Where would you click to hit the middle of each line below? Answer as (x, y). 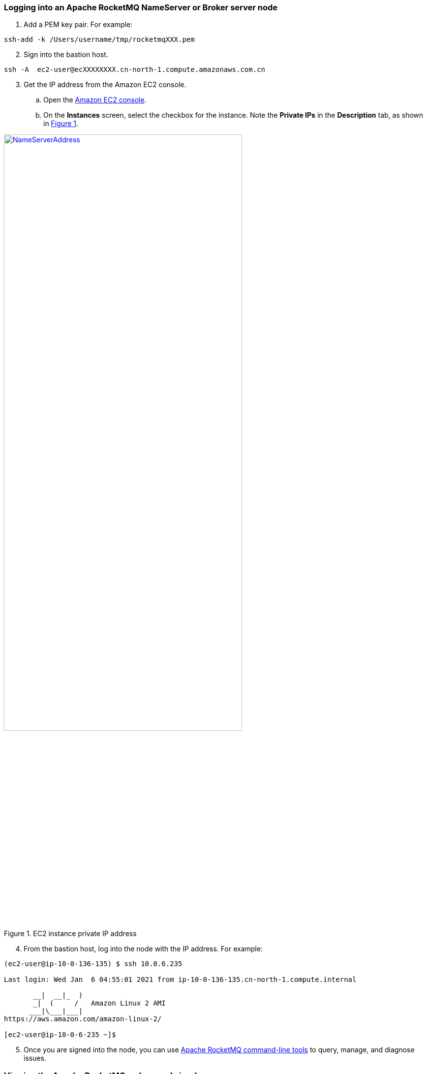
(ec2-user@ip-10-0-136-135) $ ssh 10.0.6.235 (93, 964)
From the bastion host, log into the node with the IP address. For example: (143, 949)
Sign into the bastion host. (66, 55)
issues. (35, 1058)
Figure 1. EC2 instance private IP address (70, 934)
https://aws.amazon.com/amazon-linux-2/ (83, 1019)
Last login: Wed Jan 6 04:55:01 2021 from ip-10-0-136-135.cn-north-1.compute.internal (180, 980)
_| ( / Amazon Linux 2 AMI (99, 1003)
